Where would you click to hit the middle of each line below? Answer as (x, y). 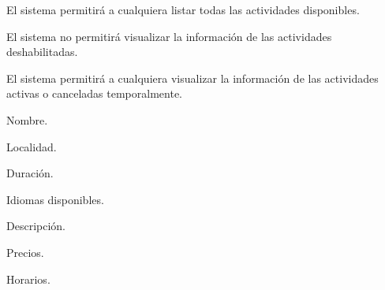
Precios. (25, 252)
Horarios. (28, 279)
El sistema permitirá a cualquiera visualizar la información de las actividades (192, 78)
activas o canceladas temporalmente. (94, 93)
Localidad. (32, 146)
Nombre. (27, 119)
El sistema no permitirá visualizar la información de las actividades (169, 36)
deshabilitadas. (42, 52)
